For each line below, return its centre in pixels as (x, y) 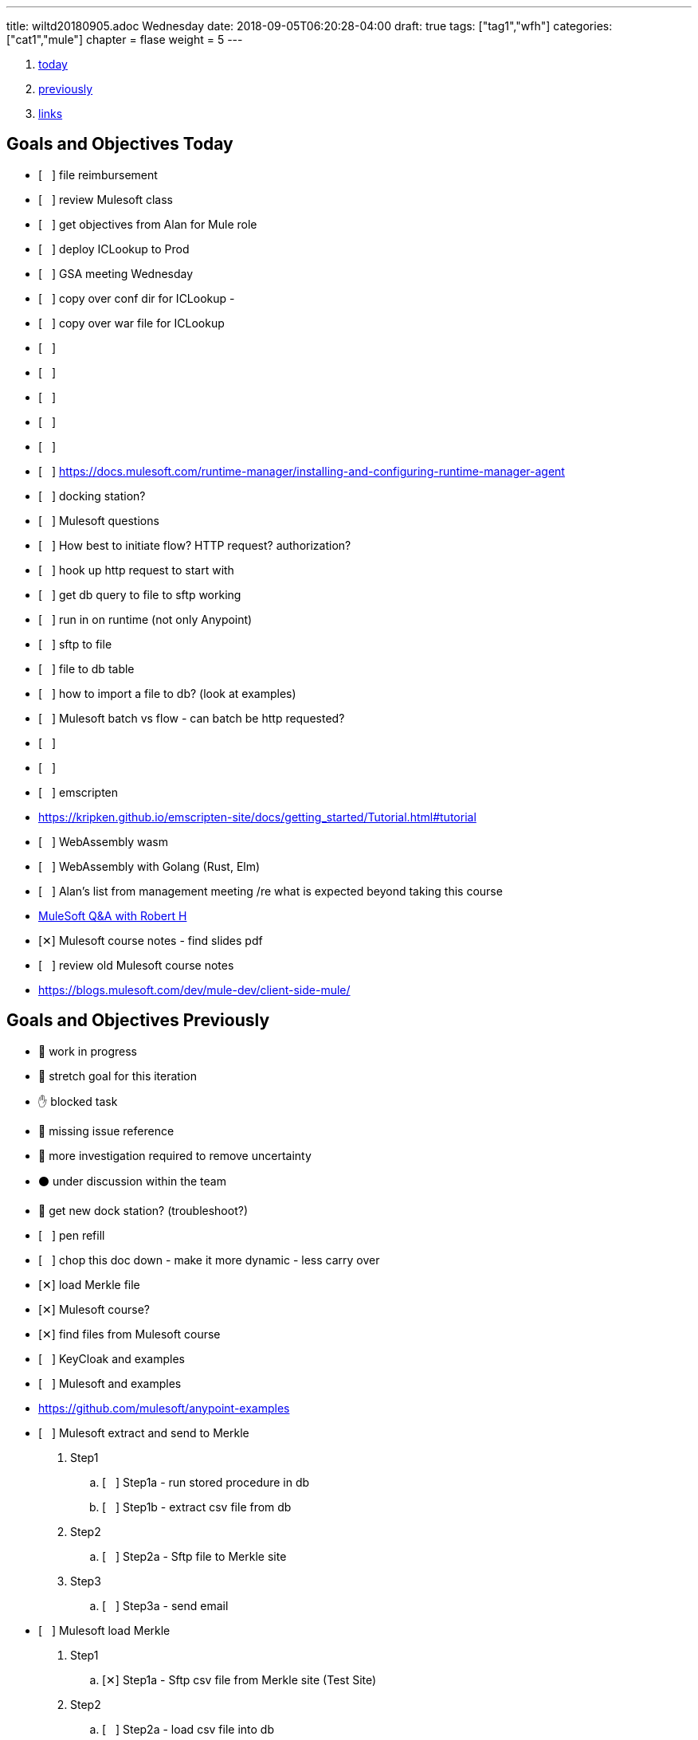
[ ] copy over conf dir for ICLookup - (137, 298)
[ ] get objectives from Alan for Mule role (148, 224)
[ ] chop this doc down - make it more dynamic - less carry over (209, 1260)
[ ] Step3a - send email (165, 1605)
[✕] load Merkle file (89, 1284)
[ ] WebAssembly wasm (103, 841)
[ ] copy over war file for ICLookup (131, 323)
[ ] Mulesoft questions (99, 520)
